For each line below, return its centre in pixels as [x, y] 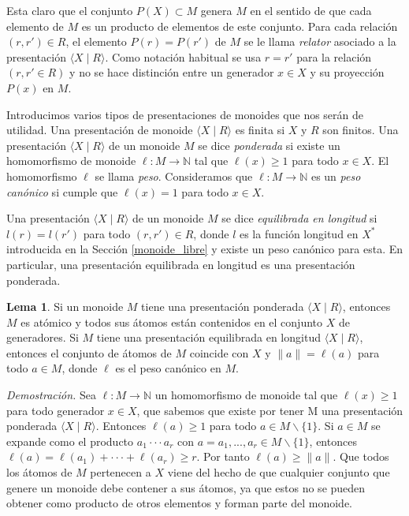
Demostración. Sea [52, 395]
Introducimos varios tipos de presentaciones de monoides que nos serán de [185, 114]
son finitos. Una [361, 130]
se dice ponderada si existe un [269, 145]
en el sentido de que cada [311, 10]
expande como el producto [70, 441]
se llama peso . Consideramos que [174, 176]
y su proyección [347, 72]
